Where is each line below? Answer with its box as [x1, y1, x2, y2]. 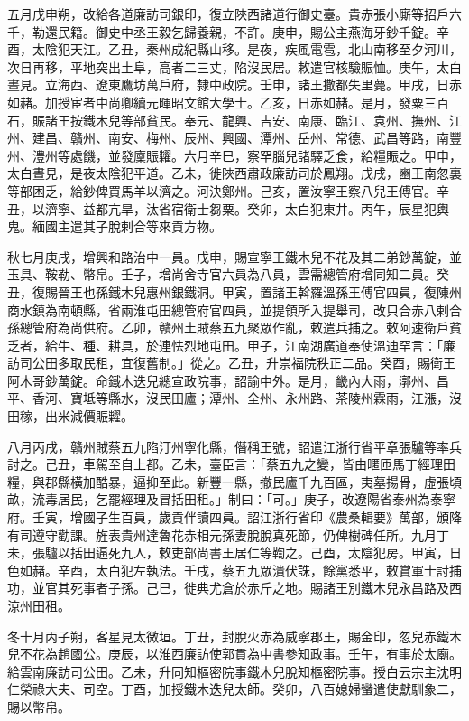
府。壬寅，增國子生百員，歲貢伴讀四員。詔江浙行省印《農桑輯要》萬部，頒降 [7, 508, 462, 527]
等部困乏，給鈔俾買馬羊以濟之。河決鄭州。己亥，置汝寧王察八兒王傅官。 [7, 181, 437, 200]
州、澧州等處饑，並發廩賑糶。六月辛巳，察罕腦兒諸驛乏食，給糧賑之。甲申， [7, 145, 462, 164]
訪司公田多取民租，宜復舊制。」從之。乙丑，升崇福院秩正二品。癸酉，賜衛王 [7, 353, 455, 372]
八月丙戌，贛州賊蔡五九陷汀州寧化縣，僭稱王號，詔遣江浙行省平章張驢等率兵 [7, 436, 462, 455]
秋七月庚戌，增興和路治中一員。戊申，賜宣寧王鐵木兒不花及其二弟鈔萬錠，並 [7, 247, 462, 266]
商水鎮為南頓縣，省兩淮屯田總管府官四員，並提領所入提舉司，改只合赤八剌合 [7, 300, 462, 319]
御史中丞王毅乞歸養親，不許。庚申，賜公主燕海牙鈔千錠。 [95, 22, 437, 41]
